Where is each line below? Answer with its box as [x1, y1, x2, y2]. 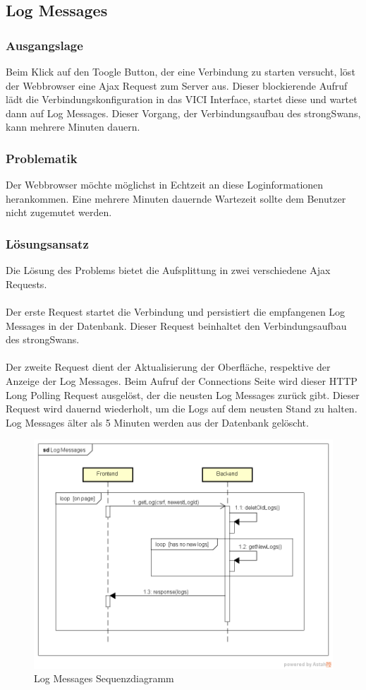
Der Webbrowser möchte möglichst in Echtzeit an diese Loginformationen [6, 177, 324, 192]
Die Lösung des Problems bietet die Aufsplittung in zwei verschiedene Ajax [6, 263, 331, 278]
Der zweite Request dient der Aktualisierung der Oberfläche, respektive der [6, 359, 331, 374]
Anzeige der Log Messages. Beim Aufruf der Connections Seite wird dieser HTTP [6, 373, 358, 388]
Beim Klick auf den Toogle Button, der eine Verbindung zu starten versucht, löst [6, 64, 355, 78]
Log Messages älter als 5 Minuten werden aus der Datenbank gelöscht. [6, 415, 309, 429]
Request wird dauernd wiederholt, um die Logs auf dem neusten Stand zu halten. [6, 401, 358, 416]
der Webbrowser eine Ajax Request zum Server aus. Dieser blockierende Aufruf [6, 78, 348, 93]
